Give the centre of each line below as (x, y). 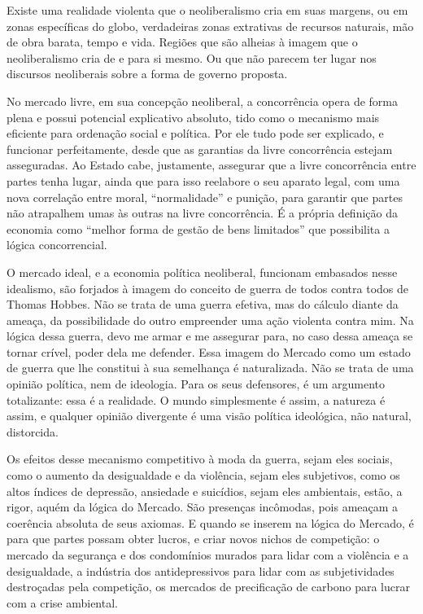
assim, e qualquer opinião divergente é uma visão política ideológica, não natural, (209, 416)
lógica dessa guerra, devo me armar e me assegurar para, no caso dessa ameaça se (210, 336)
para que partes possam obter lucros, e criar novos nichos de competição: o (193, 539)
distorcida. (33, 431)
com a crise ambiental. (62, 602)
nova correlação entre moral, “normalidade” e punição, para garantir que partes (205, 197)
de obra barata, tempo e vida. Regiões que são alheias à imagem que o (182, 42)
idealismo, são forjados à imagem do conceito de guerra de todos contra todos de (208, 288)
